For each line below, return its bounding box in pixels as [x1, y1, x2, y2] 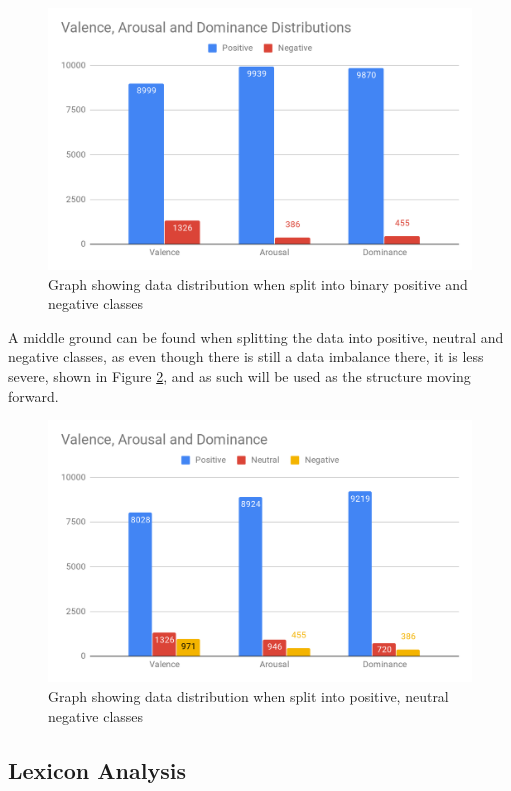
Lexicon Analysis [8, 754, 186, 785]
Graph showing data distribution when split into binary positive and [48, 273, 468, 294]
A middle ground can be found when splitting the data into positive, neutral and [8, 326, 504, 347]
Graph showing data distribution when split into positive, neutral [48, 685, 449, 706]
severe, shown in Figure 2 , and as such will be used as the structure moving [8, 366, 471, 387]
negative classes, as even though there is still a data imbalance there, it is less [8, 346, 484, 367]
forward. [8, 385, 59, 406]
